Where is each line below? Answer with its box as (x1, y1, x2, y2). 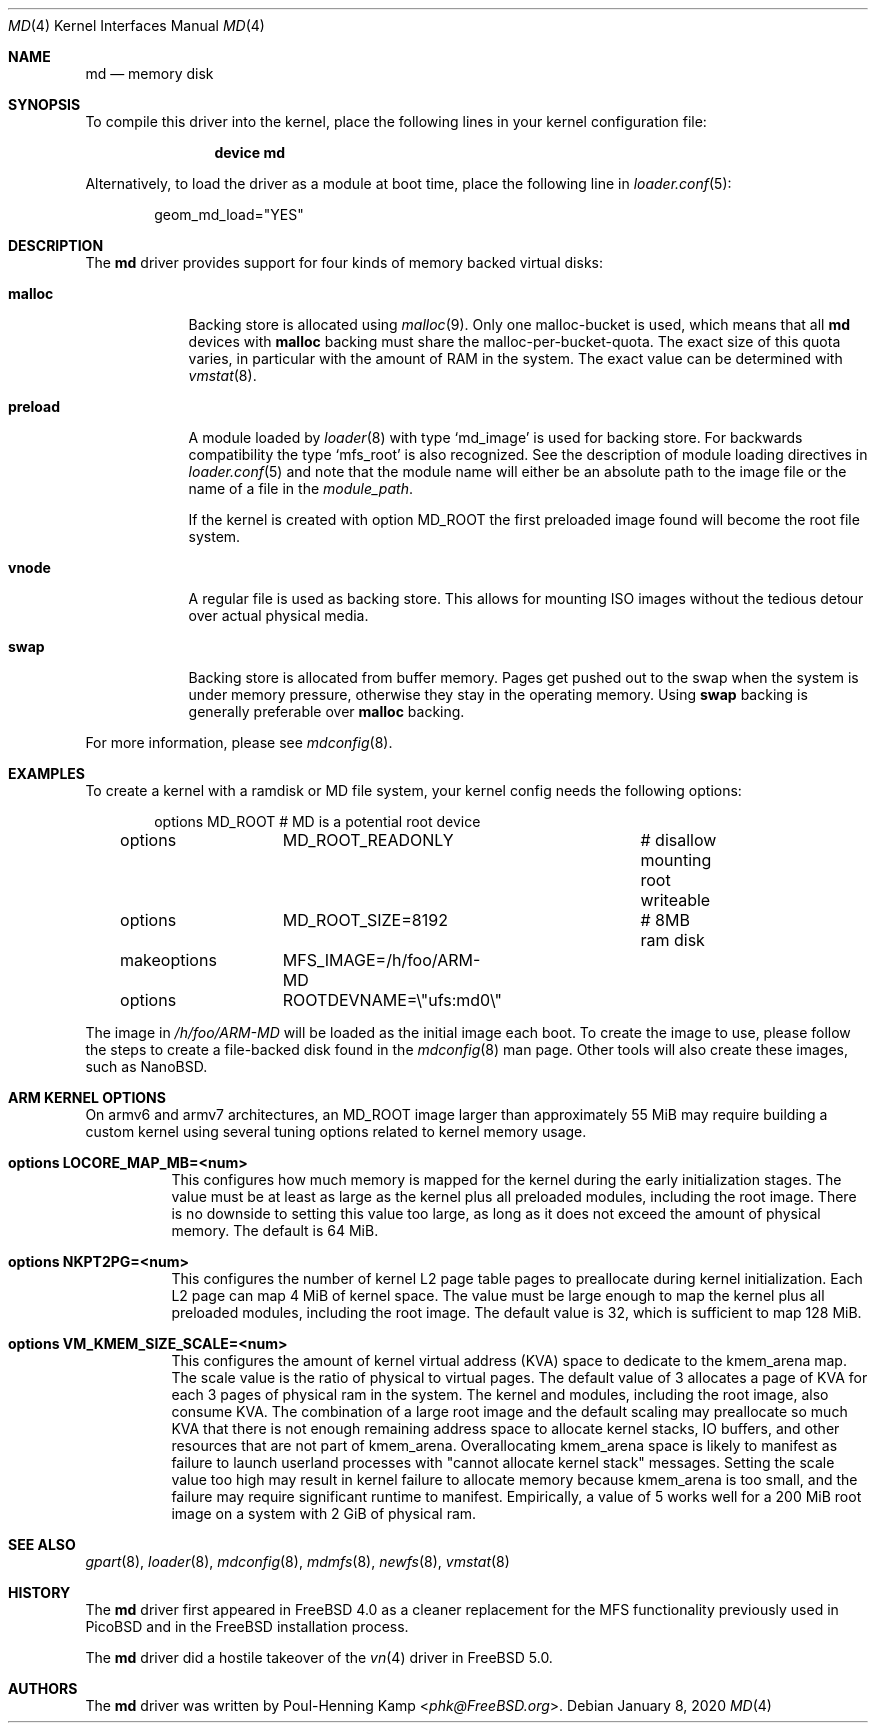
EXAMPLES (8, 765, 85, 782)
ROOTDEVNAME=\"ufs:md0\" (282, 990, 502, 1010)
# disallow (640, 830, 717, 850)
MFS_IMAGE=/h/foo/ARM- (282, 950, 481, 970)
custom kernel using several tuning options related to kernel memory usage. (85, 1123, 587, 1140)
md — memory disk (85, 65, 214, 82)
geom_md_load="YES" (154, 206, 304, 223)
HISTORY (8, 1584, 71, 1601)
